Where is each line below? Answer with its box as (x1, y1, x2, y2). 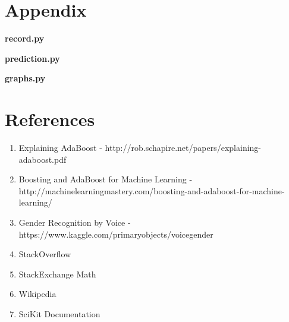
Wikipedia (18, 288, 56, 300)
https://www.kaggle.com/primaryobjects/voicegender (18, 228, 213, 240)
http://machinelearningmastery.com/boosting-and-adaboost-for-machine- (18, 184, 285, 197)
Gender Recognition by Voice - (18, 216, 131, 228)
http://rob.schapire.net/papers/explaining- (105, 141, 261, 154)
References (5, 107, 95, 131)
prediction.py (5, 52, 60, 64)
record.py (5, 32, 45, 45)
